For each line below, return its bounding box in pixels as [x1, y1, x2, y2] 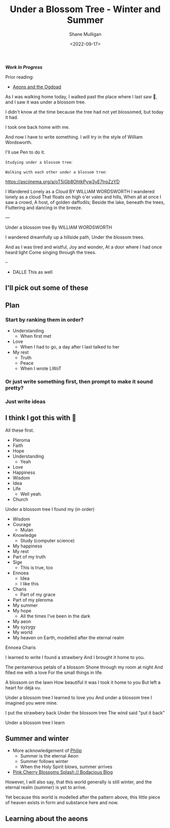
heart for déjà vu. [5, 684, 42, 691]
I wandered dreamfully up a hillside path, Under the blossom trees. [5, 234, 145, 240]
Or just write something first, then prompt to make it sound [5, 378, 153, 385]
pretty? [5, 384, 24, 391]
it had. [5, 114, 19, 120]
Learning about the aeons [5, 814, 88, 823]
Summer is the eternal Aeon [20, 753, 79, 759]
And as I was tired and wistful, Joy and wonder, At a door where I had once [5, 244, 162, 250]
